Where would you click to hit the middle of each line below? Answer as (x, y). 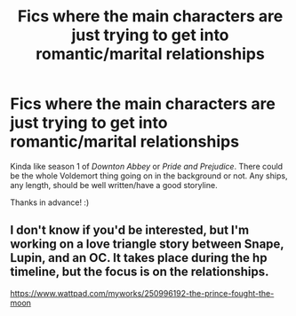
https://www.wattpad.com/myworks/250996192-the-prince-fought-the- (142, 293)
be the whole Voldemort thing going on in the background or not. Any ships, (149, 176)
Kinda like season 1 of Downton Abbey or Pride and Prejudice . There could (147, 166)
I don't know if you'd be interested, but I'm (130, 230)
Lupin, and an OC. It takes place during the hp (139, 258)
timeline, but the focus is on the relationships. (140, 272)
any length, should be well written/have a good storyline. (114, 185)
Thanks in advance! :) (50, 202)
